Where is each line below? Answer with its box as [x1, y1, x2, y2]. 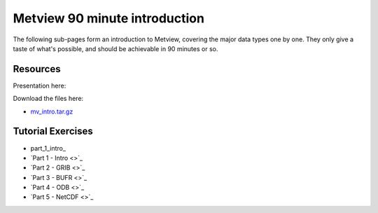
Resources [13, 63, 61, 75]
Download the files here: [13, 95, 84, 103]
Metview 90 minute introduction [13, 11, 204, 26]
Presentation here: [13, 81, 66, 90]
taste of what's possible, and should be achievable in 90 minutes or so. [13, 44, 218, 53]
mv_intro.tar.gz [30, 107, 73, 116]
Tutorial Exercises [13, 125, 94, 137]
